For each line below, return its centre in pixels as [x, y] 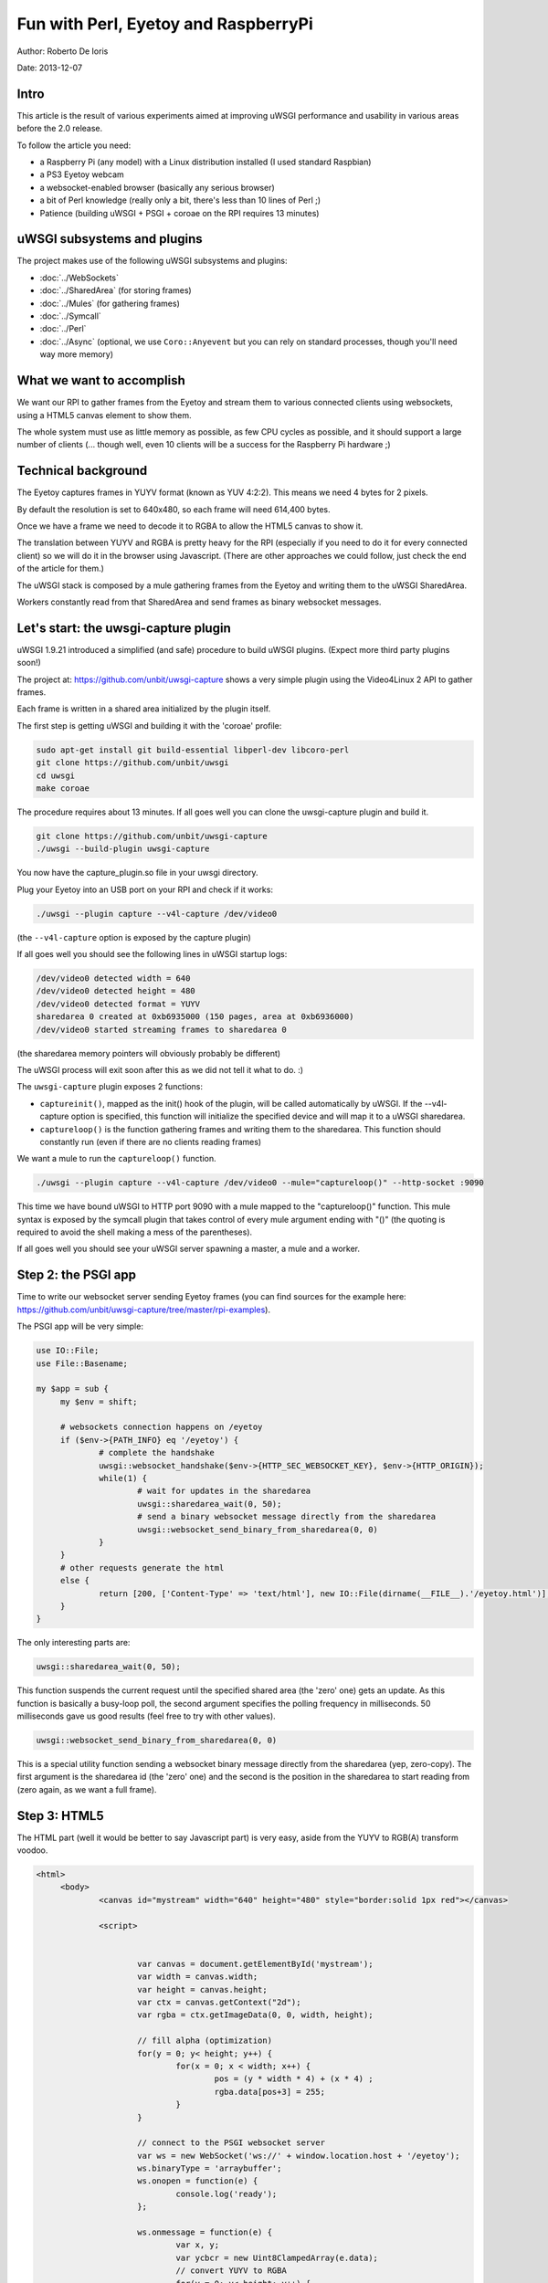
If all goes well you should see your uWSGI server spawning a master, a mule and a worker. [189, 1249]
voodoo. [32, 1850]
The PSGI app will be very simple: [80, 1326]
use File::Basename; [82, 1363]
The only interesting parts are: [74, 1643]
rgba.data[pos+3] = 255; [270, 2092]
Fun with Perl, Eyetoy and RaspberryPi [165, 24]
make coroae [63, 788]
